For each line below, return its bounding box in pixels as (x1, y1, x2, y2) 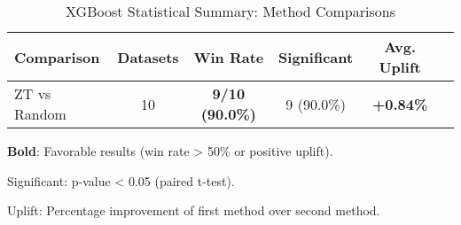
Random (14, 104, 66, 124)
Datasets (117, 46, 179, 67)
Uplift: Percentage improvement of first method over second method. (7, 201, 380, 220)
